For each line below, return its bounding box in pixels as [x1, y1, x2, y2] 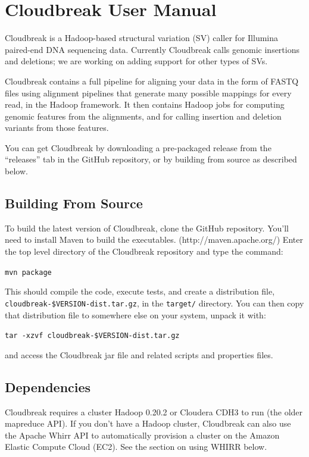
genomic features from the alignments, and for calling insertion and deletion [5, 109, 282, 122]
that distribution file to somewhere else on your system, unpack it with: [5, 308, 266, 321]
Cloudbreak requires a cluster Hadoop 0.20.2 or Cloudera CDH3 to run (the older [5, 405, 303, 418]
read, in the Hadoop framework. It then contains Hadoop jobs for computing [5, 98, 285, 111]
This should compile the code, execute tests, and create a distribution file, [5, 285, 275, 298]
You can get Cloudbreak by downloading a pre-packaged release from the [5, 141, 271, 154]
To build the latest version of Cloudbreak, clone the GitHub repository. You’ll [5, 221, 289, 234]
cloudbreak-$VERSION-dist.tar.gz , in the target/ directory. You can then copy [5, 296, 304, 309]
